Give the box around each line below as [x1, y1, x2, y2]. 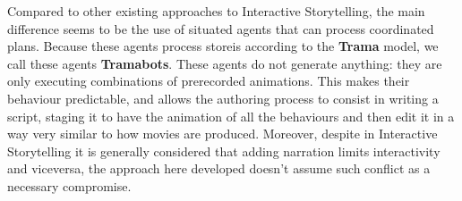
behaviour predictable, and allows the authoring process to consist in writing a [7, 88, 439, 107]
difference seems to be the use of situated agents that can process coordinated [7, 19, 434, 38]
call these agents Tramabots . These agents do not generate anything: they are [7, 54, 442, 72]
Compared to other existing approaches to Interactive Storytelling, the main [7, 2, 425, 20]
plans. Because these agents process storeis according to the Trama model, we [7, 37, 439, 55]
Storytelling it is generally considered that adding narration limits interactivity [7, 141, 441, 160]
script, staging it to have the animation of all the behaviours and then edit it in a [7, 106, 455, 125]
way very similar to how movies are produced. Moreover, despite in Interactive [7, 124, 438, 143]
